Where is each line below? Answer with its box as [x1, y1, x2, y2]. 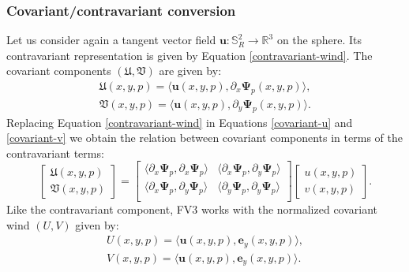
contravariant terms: [6, 144, 104, 161]
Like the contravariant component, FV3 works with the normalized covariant [6, 201, 378, 218]
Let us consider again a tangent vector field [6, 32, 216, 48]
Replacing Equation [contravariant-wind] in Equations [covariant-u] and [6, 114, 353, 130]
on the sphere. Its [276, 32, 362, 48]
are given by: [159, 62, 222, 79]
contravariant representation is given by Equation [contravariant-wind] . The [6, 47, 373, 63]
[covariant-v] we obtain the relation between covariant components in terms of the [6, 129, 403, 146]
